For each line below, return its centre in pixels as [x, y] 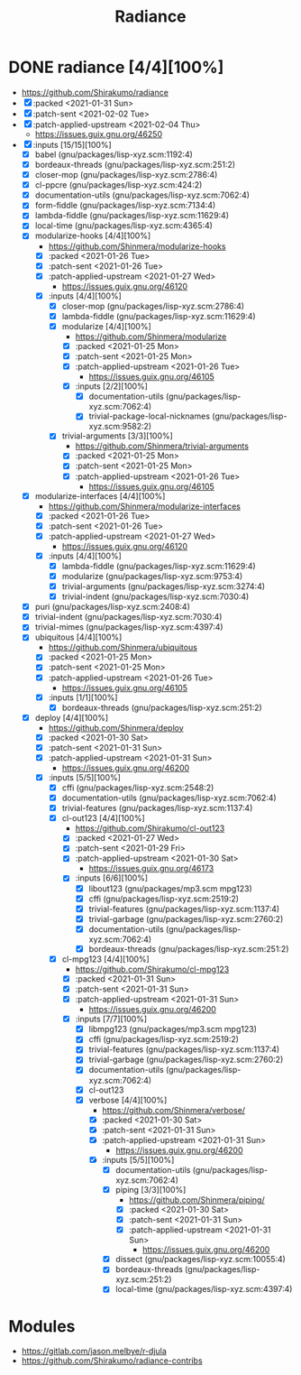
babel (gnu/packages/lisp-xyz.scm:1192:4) [114, 154]
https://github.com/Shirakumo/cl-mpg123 [152, 969]
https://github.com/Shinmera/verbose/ [173, 1110]
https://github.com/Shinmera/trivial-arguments [162, 446]
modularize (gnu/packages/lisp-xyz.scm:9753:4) [152, 576]
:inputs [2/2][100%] [111, 386]
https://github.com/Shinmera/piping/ [197, 1200]
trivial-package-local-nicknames [150, 416]
